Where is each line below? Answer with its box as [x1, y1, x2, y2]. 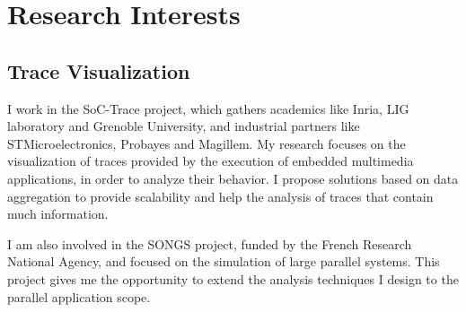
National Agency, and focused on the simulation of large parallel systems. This [7, 252, 440, 271]
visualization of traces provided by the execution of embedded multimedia [7, 152, 414, 170]
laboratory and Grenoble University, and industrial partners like [7, 117, 360, 135]
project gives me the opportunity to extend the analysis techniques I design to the [7, 269, 459, 288]
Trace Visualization [7, 56, 190, 84]
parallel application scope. [7, 287, 151, 306]
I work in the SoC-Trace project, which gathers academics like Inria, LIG [7, 99, 409, 117]
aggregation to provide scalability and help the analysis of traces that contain [7, 186, 434, 205]
